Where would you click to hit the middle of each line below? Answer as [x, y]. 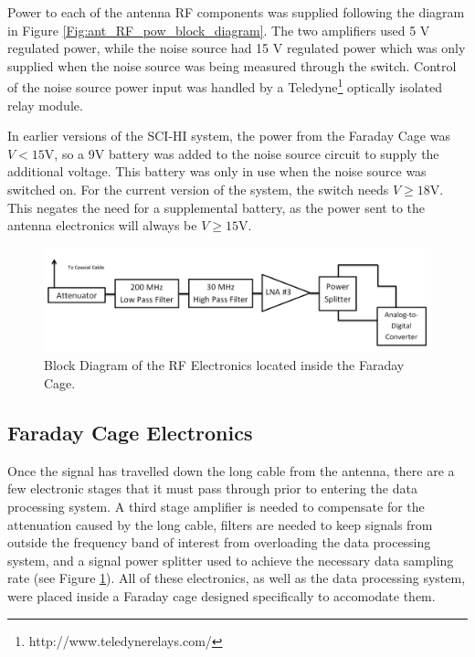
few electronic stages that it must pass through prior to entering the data [212, 488]
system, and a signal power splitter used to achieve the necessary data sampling [231, 560]
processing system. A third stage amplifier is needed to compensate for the [216, 507]
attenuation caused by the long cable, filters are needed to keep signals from [220, 524]
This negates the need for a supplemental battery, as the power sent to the [216, 207]
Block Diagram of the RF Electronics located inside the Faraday [224, 365]
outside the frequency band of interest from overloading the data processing [219, 542]
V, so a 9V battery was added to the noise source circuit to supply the [242, 153]
